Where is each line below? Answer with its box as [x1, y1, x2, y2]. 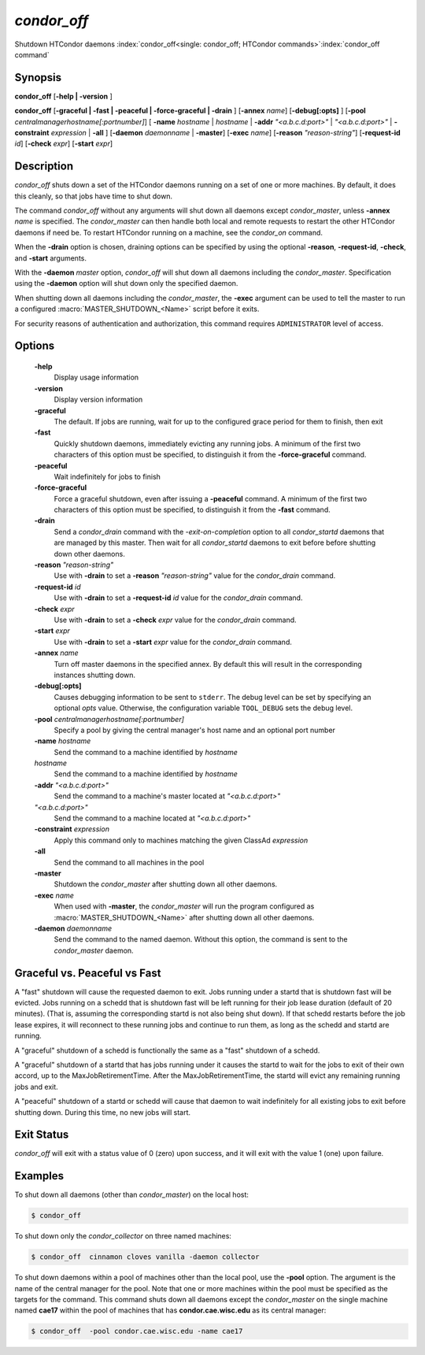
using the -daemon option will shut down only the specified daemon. [14, 279, 238, 288]
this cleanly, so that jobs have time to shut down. [14, 191, 173, 201]
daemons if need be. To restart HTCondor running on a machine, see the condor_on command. [14, 228, 323, 237]
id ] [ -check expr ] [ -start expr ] [14, 139, 113, 149]
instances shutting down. [54, 670, 136, 679]
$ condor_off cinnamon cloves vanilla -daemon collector [31, 1253, 260, 1261]
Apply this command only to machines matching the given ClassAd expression [54, 835, 309, 845]
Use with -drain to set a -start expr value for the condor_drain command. [54, 637, 293, 646]
